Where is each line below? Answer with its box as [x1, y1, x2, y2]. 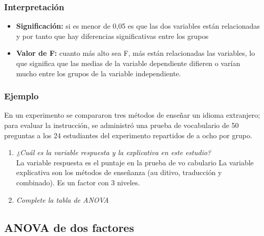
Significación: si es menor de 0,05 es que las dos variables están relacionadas [16, 20, 260, 31]
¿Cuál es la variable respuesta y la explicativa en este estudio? [16, 147, 211, 158]
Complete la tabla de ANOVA [16, 194, 109, 205]
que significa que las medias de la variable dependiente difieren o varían [16, 58, 240, 68]
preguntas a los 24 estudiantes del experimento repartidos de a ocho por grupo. [4, 130, 252, 140]
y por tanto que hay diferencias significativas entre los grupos [16, 30, 209, 41]
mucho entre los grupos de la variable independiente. [16, 68, 181, 78]
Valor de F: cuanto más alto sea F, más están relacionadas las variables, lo [16, 48, 255, 58]
